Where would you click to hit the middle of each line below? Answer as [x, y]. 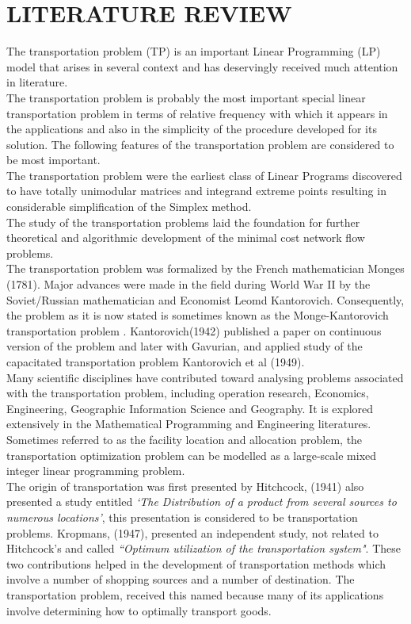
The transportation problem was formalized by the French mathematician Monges [205, 268]
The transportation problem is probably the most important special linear [186, 97]
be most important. [53, 160]
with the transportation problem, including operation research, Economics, [188, 393]
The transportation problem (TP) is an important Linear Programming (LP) [194, 51]
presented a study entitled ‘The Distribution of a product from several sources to [202, 501]
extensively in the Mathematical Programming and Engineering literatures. [189, 424]
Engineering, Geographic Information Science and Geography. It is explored [190, 408]
